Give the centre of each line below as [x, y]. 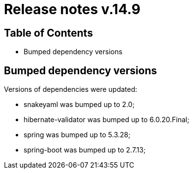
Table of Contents [49, 33]
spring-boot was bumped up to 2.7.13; [85, 150]
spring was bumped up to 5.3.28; [77, 135]
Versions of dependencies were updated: [71, 89]
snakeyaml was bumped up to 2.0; [79, 105]
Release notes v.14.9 [72, 9]
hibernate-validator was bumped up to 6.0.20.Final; [107, 120]
